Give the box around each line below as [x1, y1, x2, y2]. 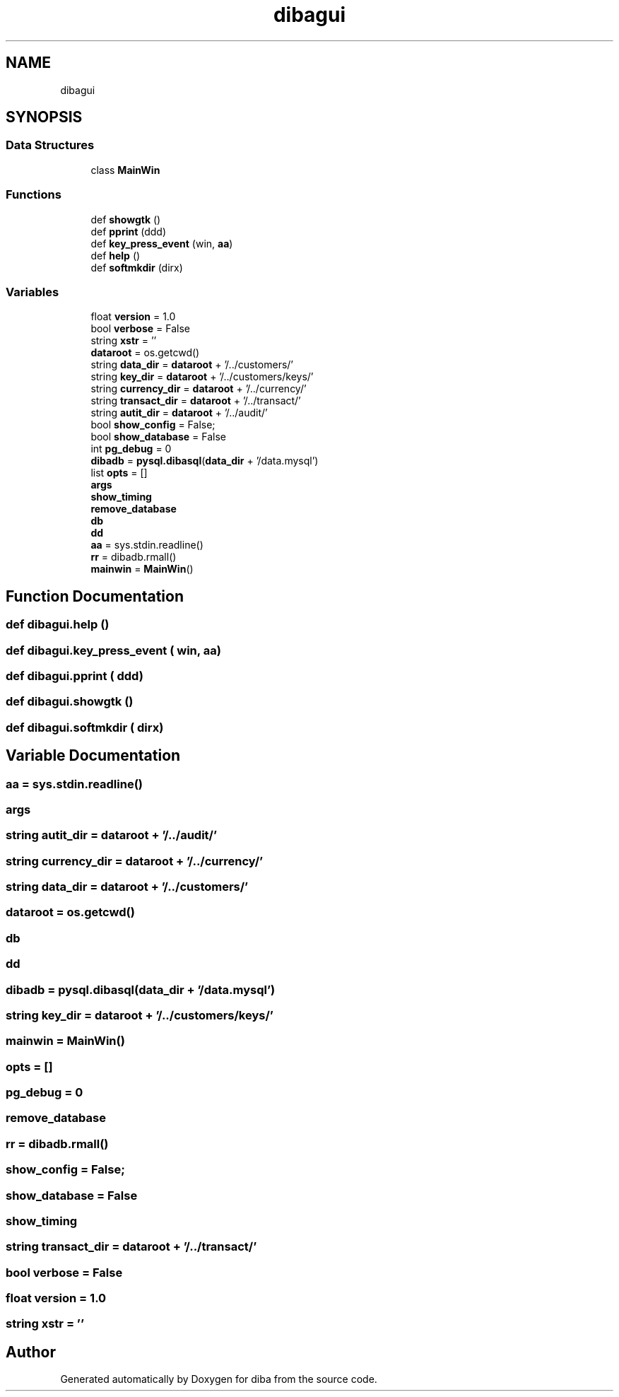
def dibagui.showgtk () [6, 694, 134, 709]
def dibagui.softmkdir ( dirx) [6, 720, 164, 735]
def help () [90, 249, 141, 262]
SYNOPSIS [6, 108, 83, 127]
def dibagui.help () [6, 617, 110, 632]
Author [6, 1343, 56, 1361]
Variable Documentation [6, 747, 181, 765]
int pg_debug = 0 [90, 443, 172, 455]
